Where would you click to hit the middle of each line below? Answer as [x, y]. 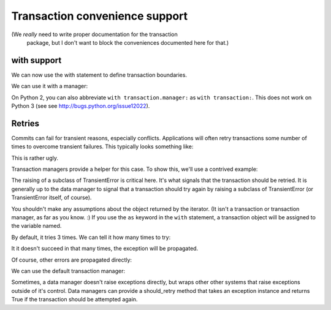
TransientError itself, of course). [51, 198]
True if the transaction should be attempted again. [74, 300]
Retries [25, 123]
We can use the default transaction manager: [68, 271]
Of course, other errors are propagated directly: [71, 260]
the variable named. [36, 226]
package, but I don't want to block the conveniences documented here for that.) [128, 42]
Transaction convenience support [100, 16]
